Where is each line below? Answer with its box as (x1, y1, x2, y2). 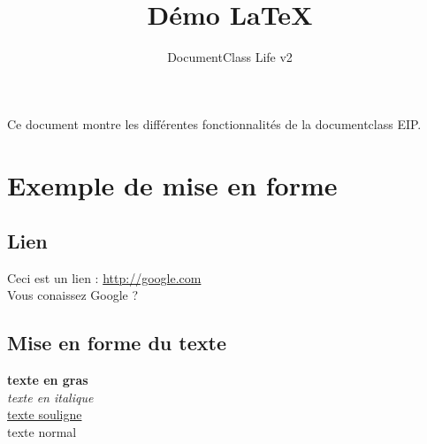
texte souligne (7, 405, 82, 424)
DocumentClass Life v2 (167, 48, 293, 66)
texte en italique (7, 387, 94, 406)
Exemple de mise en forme (7, 166, 338, 203)
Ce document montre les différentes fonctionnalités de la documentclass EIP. (7, 114, 422, 133)
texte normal (7, 423, 77, 441)
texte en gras (7, 371, 88, 389)
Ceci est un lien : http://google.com (7, 268, 202, 287)
